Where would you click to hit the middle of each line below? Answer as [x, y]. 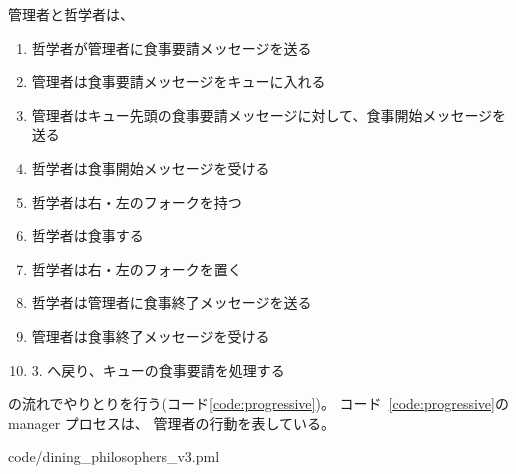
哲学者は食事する [87, 235]
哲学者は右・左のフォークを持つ [136, 201]
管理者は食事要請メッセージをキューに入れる [178, 81]
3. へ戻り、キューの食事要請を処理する [158, 369]
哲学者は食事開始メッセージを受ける [150, 167]
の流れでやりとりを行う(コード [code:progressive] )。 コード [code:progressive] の [258, 403]
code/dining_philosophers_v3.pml [114, 456]
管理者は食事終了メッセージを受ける [150, 335]
